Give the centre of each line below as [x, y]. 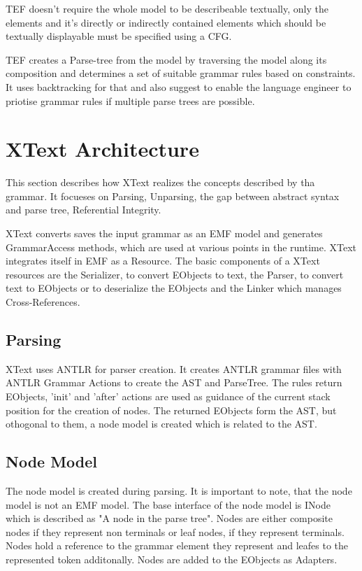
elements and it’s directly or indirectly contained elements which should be [166, 22]
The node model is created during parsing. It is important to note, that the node [179, 491]
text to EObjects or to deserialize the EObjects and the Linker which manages [174, 288]
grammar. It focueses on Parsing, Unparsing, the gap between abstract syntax [173, 196]
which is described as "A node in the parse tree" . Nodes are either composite [169, 518]
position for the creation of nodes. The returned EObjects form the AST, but [171, 410]
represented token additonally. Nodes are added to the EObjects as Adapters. [172, 559]
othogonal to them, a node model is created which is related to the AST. [161, 424]
